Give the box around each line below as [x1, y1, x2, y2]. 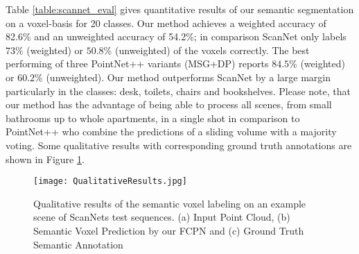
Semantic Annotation [33, 237, 123, 251]
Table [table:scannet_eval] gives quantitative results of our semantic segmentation [6, 2, 354, 16]
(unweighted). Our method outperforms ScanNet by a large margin [46, 69, 331, 84]
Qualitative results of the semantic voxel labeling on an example [33, 196, 306, 210]
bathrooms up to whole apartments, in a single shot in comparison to [6, 110, 300, 125]
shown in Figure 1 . [6, 151, 85, 166]
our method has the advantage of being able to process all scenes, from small [6, 97, 332, 112]
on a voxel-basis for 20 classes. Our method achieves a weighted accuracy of [6, 15, 326, 30]
